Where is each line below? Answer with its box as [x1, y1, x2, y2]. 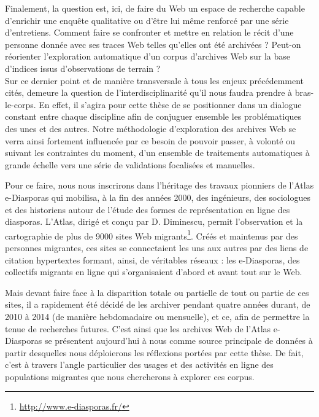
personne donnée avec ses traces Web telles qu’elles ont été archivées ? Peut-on [5, 37, 301, 50]
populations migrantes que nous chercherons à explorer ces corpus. [5, 370, 255, 383]
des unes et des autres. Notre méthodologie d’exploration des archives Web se [5, 122, 296, 134]
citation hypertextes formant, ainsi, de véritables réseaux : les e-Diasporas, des [5, 253, 300, 266]
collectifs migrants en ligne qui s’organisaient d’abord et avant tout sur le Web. [5, 265, 302, 278]
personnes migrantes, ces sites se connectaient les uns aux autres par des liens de [5, 241, 309, 254]
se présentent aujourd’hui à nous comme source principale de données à [44, 334, 313, 347]
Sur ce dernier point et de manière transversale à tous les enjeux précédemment [5, 74, 304, 87]
